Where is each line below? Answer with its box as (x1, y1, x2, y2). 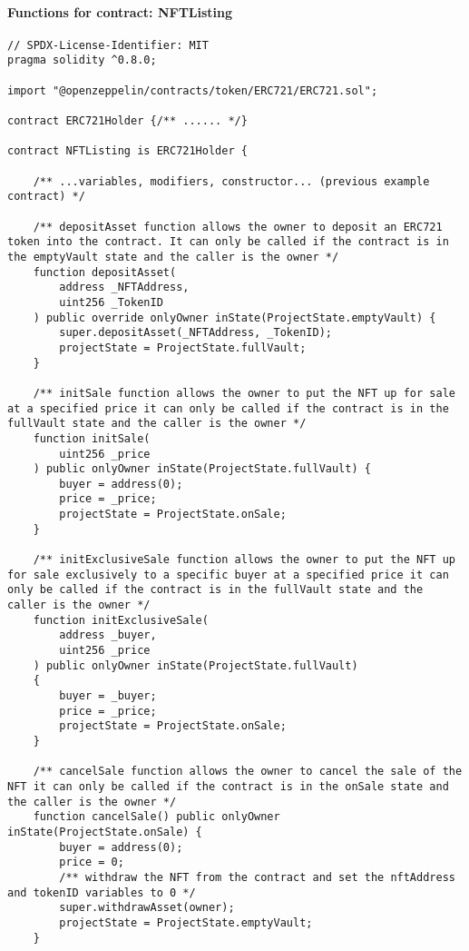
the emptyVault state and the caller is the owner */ (7, 250, 339, 263)
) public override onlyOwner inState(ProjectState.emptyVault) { (33, 311, 436, 324)
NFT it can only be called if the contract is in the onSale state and (7, 779, 449, 793)
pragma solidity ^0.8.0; (7, 54, 157, 67)
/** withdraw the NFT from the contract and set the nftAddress (59, 870, 455, 884)
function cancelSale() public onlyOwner (33, 810, 280, 824)
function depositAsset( (33, 265, 177, 279)
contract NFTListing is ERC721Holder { (7, 144, 248, 158)
